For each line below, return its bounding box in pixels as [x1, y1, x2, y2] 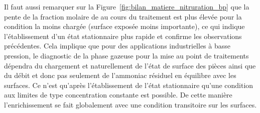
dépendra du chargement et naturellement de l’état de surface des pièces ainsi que [4, 60, 256, 70]
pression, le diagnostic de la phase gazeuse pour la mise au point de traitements [4, 50, 249, 60]
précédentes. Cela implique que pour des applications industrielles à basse [4, 40, 230, 51]
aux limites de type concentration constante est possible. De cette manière [4, 89, 232, 100]
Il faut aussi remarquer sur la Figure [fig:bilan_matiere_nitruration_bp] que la [4, 1, 249, 11]
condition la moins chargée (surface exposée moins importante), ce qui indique [4, 21, 245, 31]
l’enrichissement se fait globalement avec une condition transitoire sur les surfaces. [4, 99, 257, 109]
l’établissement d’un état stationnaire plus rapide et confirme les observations [4, 30, 242, 41]
